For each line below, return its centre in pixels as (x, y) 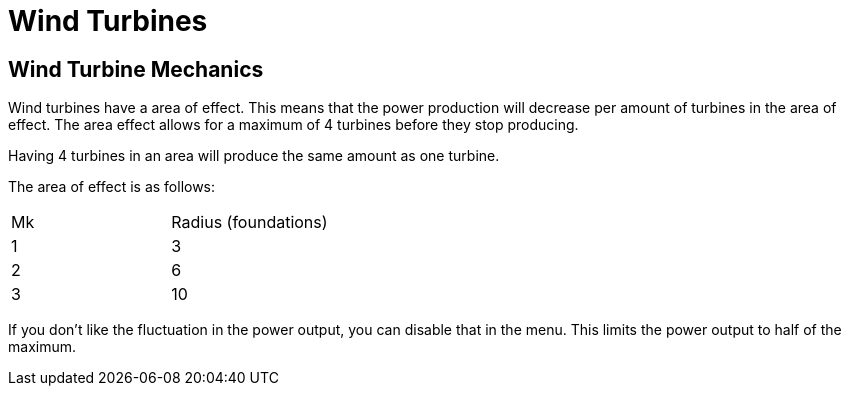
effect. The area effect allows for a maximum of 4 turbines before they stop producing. (293, 125)
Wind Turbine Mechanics (136, 69)
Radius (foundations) (249, 222)
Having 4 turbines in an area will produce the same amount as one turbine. (254, 156)
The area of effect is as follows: (112, 187)
